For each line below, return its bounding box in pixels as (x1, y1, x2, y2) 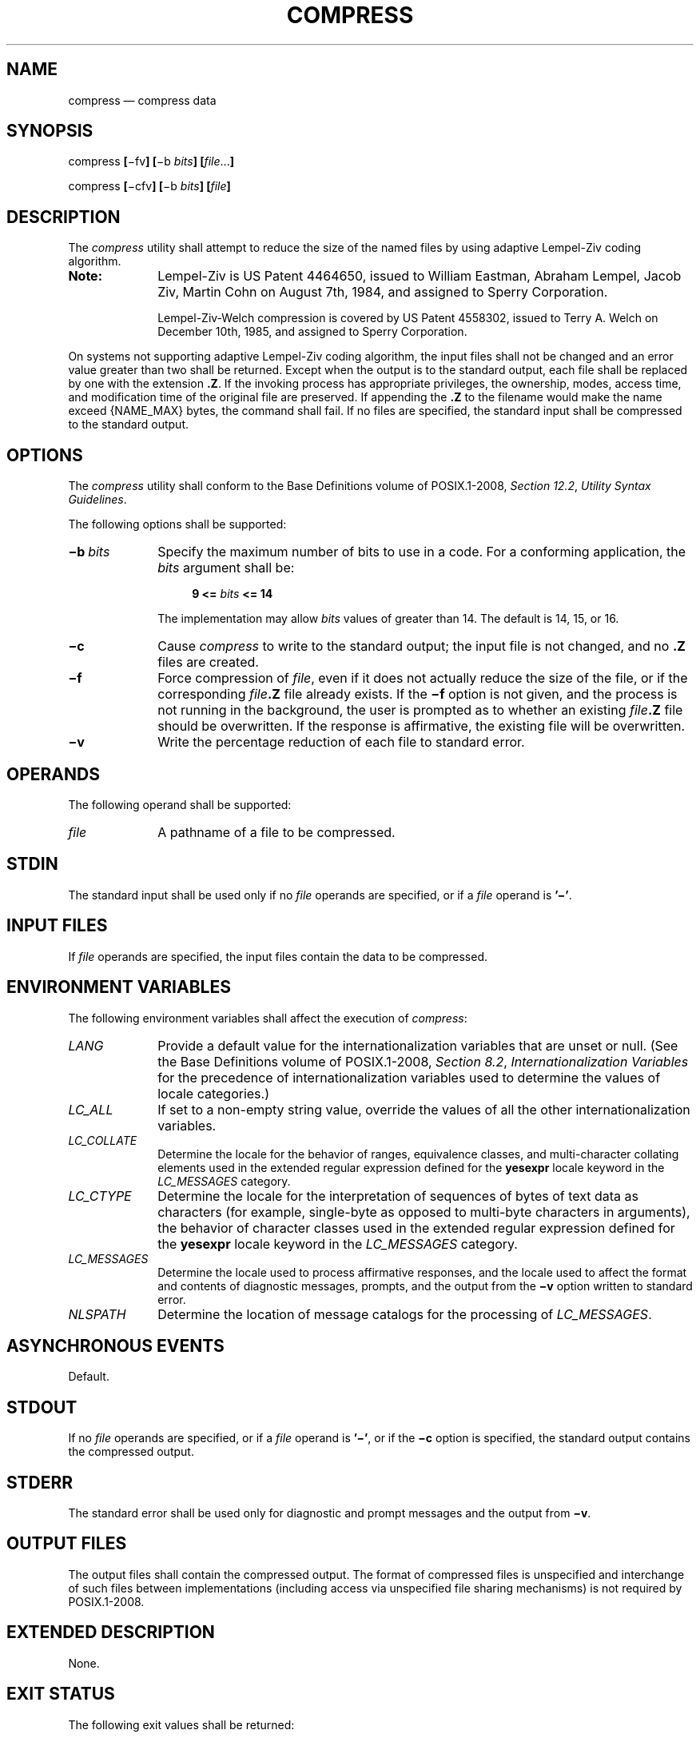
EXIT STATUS (6, 1684, 115, 1704)
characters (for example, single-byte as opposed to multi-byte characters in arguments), (157, 1203, 690, 1220)
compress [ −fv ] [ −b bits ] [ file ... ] (68, 154, 234, 169)
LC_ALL (68, 1101, 113, 1118)
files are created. (157, 654, 259, 671)
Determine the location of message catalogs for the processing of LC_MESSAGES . (157, 1305, 652, 1322)
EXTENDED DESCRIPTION (6, 1622, 215, 1643)
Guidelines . (68, 492, 127, 507)
